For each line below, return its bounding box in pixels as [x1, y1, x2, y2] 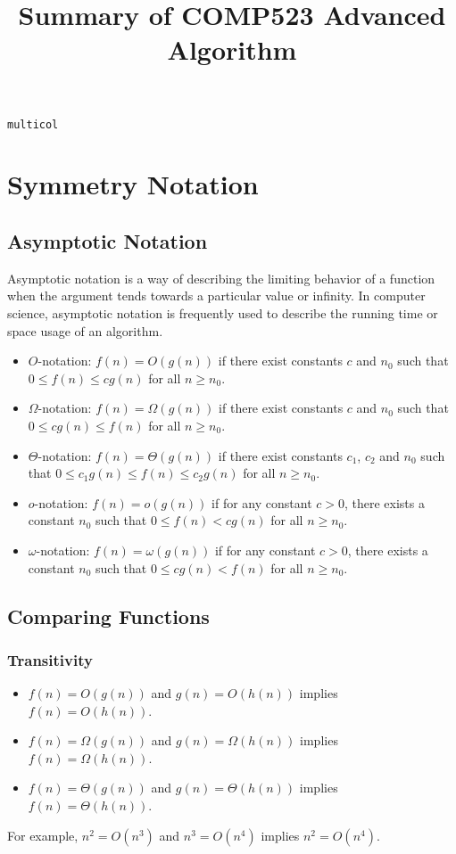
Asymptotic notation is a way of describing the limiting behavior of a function [7, 268, 435, 287]
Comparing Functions [7, 602, 210, 629]
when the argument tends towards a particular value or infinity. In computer [7, 286, 426, 305]
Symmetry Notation [7, 166, 259, 202]
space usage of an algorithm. [7, 321, 163, 340]
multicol [7, 118, 59, 131]
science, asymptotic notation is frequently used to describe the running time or [7, 303, 438, 322]
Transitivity [7, 648, 93, 670]
